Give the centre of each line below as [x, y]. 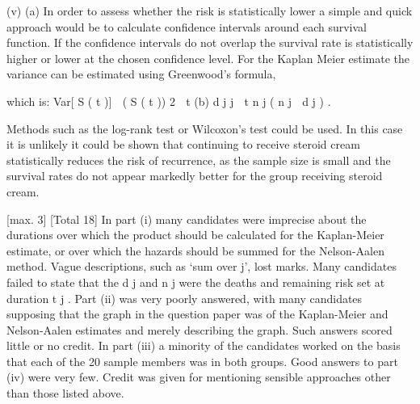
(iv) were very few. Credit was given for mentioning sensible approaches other [199, 377]
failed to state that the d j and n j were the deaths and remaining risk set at [196, 282]
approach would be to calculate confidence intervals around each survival [187, 26]
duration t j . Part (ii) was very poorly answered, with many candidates [185, 298]
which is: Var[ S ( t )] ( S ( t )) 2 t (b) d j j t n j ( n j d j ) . [169, 101]
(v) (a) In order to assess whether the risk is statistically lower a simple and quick [210, 11]
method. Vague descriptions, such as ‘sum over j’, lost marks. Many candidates [202, 266]
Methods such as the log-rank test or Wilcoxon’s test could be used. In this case [205, 128]
